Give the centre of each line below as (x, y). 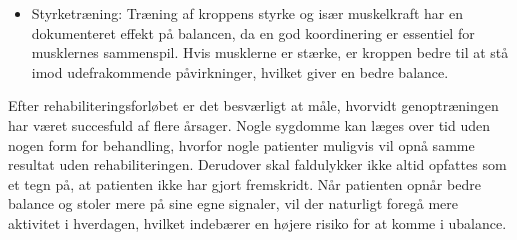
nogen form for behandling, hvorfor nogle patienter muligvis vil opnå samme (241, 144)
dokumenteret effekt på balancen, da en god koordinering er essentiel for (253, 32)
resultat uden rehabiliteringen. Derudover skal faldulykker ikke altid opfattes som (257, 164)
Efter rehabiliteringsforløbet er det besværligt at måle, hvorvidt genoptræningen (253, 105)
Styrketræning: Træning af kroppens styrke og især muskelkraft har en (247, 13)
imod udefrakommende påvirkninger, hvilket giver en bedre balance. (240, 71)
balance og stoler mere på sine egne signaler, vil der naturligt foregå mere (233, 203)
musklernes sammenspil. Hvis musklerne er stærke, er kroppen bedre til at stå (270, 52)
